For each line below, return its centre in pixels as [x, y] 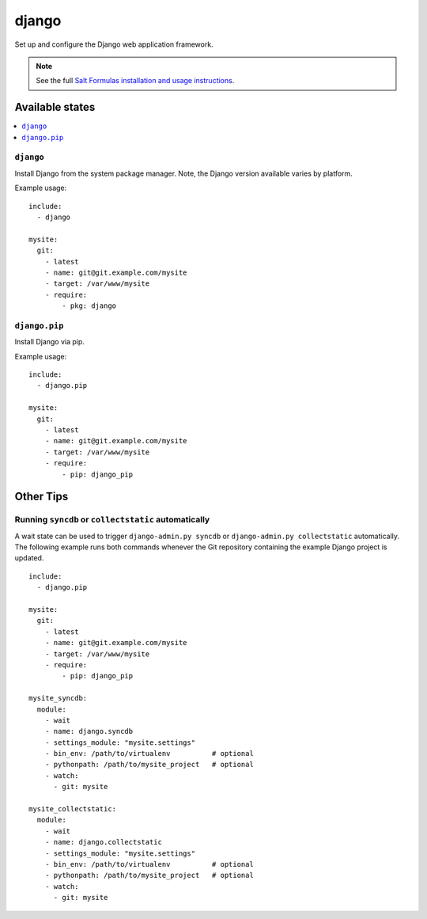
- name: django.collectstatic [103, 842]
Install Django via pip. [49, 342]
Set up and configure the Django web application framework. [114, 44]
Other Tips [42, 497]
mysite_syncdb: [58, 698]
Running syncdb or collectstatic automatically [112, 520]
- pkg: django [89, 306]
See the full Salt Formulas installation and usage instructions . [135, 81]
